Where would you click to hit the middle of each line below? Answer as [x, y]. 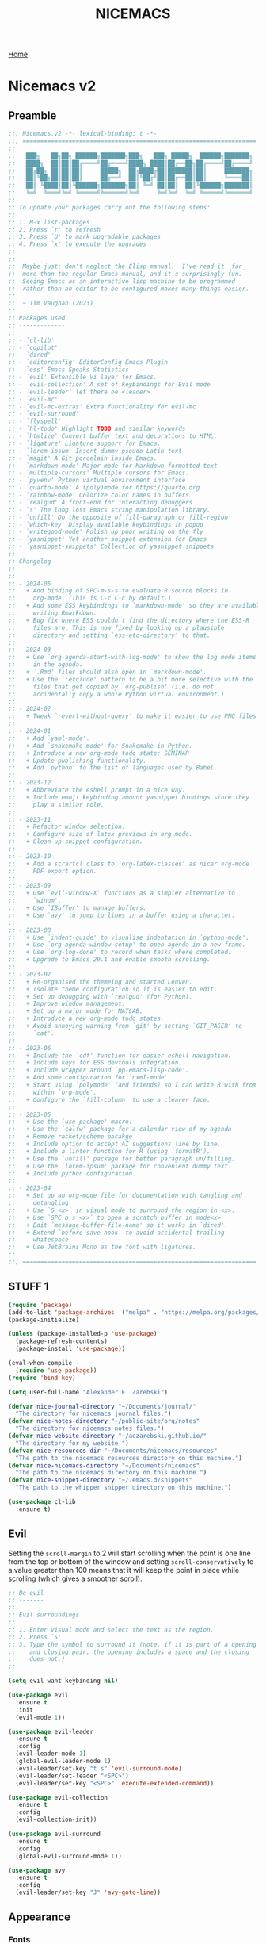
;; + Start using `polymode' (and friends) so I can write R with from [133, 1085]
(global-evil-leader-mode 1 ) [63, 1762]
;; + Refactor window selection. [67, 827]
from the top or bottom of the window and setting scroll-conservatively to [131, 1561]
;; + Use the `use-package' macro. [70, 1122]
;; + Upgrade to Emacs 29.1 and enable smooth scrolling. [110, 960]
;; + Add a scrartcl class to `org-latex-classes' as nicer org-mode [129, 864]
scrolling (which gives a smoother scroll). [75, 1578]
